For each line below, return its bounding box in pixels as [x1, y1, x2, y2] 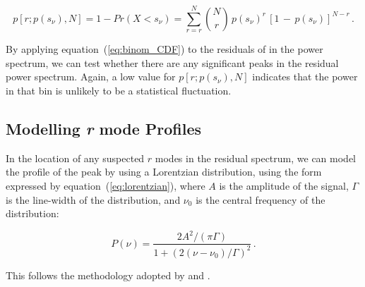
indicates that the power [252, 69, 358, 84]
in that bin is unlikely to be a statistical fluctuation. [6, 83, 232, 97]
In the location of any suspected [6, 150, 145, 165]
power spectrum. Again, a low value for [6, 69, 176, 84]
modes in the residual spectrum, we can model [155, 150, 356, 165]
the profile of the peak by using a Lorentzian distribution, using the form [6, 164, 322, 179]
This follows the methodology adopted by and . [6, 267, 210, 282]
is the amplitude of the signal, [219, 178, 349, 193]
